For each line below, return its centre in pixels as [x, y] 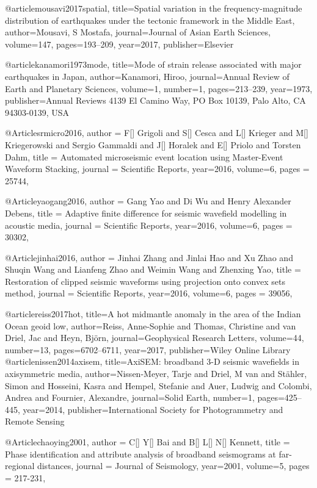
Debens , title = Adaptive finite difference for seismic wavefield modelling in [146, 213]
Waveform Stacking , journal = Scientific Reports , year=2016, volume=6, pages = [157, 169]
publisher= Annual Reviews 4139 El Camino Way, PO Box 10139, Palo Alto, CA [155, 100]
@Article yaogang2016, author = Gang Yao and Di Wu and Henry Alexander [148, 201]
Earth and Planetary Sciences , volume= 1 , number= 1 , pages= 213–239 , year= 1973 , [159, 88]
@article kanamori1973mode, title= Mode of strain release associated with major [153, 64]
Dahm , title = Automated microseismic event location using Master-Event [144, 156]
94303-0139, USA [37, 112]
